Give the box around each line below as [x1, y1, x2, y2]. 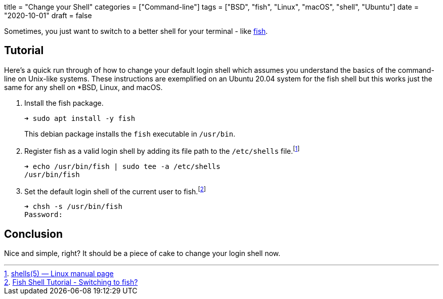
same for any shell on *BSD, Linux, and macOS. [4, 82, 163, 92]
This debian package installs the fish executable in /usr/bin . [24, 129, 236, 138]
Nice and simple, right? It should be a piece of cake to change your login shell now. [4, 249, 281, 258]
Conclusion [4, 227, 63, 240]
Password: [24, 210, 63, 219]
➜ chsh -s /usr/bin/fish [24, 202, 122, 211]
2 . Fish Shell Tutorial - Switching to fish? [4, 278, 138, 286]
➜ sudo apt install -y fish [24, 114, 136, 122]
